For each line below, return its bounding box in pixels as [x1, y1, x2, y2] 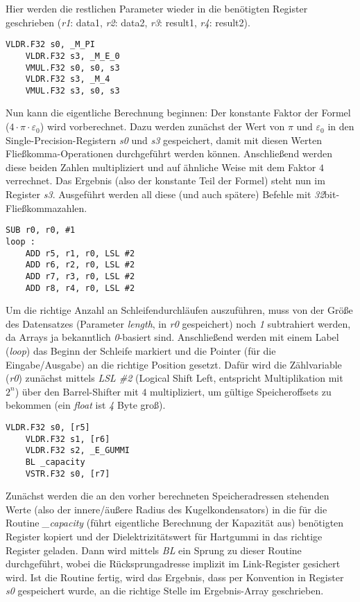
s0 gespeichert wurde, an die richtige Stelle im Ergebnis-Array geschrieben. [6, 583, 324, 598]
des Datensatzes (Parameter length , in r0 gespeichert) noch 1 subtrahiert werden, [6, 316, 351, 330]
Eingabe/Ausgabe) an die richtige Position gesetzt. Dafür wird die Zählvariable [6, 357, 342, 371]
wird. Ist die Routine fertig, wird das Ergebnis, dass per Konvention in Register [6, 569, 344, 584]
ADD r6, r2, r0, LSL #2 [25, 260, 135, 270]
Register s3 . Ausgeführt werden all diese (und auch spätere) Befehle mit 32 [6, 187, 325, 202]
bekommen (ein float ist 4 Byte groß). [6, 398, 166, 412]
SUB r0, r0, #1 [6, 225, 76, 236]
